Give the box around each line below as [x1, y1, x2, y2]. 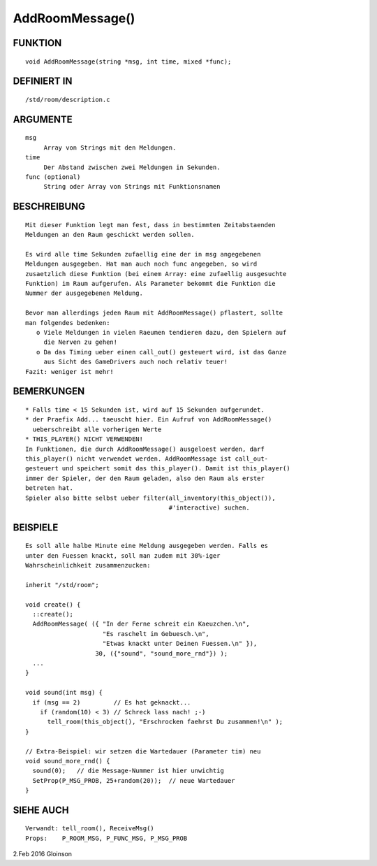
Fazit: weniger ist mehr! [25, 368, 114, 375]
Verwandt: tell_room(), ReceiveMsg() [25, 825, 155, 832]
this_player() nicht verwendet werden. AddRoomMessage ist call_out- [25, 454, 269, 463]
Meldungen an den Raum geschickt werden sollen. [25, 231, 195, 239]
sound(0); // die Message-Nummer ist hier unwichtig [32, 767, 225, 775]
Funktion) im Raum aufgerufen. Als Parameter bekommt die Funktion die [25, 280, 276, 288]
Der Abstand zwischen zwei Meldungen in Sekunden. [43, 163, 221, 171]
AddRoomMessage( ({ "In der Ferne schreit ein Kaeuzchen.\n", [32, 620, 251, 628]
